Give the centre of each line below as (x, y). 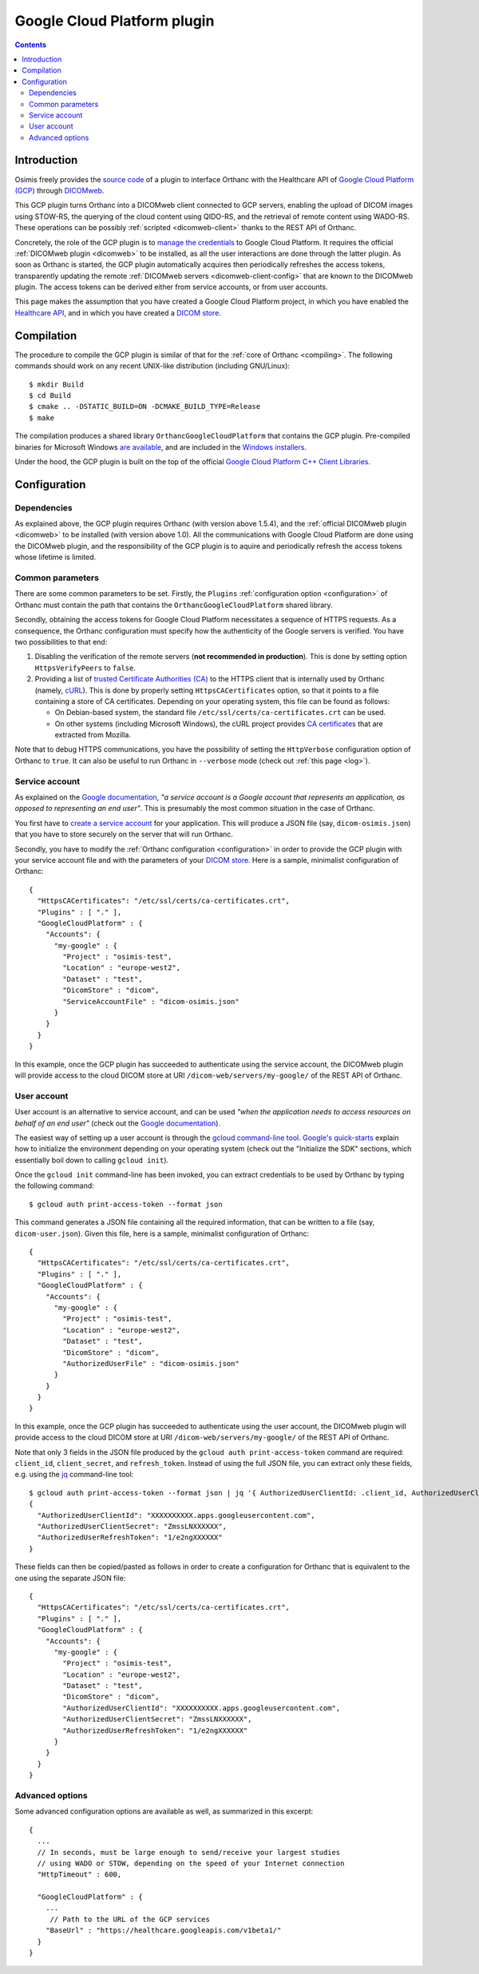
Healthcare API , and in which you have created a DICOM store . (118, 312)
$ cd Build (50, 395)
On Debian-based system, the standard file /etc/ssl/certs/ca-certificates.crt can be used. (220, 713)
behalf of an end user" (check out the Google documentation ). (118, 1123)
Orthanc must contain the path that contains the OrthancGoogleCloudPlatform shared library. (174, 605)
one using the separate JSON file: (70, 1578)
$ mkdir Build (56, 384)
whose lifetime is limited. (55, 557)
